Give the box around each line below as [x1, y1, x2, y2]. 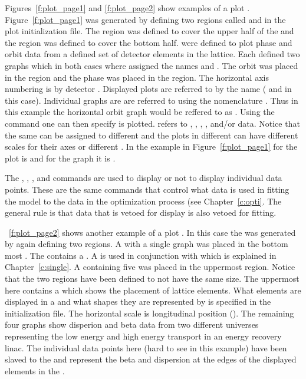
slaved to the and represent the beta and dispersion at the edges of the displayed [5, 353, 297, 365]
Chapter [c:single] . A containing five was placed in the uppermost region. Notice [5, 261, 295, 273]
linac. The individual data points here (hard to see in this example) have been [5, 341, 287, 354]
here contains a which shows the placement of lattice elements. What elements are [5, 284, 301, 296]
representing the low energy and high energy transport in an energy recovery [5, 330, 282, 342]
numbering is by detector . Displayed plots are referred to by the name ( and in [5, 83, 292, 95]
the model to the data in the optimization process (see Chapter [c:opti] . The [5, 195, 282, 207]
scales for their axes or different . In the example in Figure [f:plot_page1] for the [5, 140, 298, 153]
